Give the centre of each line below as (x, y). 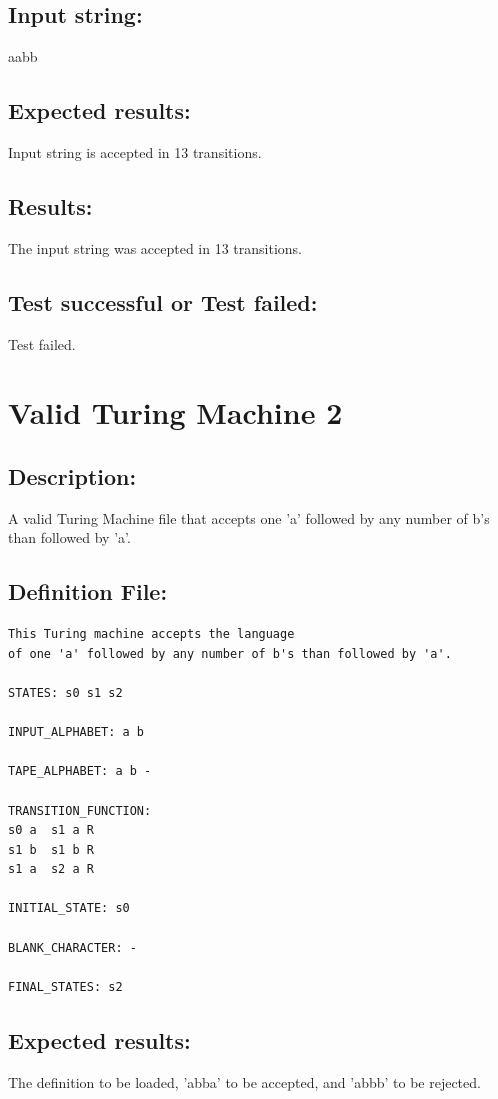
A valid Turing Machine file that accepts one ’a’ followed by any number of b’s (249, 517)
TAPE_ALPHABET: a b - (80, 771)
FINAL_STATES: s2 (65, 986)
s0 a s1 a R (51, 830)
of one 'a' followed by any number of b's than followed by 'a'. (230, 653)
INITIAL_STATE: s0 (69, 908)
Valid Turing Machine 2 (175, 412)
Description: (72, 475)
